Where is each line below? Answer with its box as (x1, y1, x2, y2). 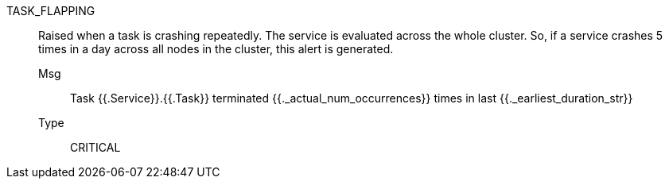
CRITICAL (70, 141, 121, 154)
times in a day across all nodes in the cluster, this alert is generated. (38, 42, 394, 56)
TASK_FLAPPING (6, 4, 95, 17)
